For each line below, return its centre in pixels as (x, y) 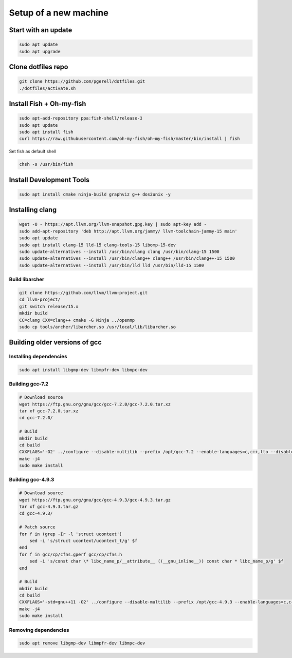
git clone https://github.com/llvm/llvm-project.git (83, 293)
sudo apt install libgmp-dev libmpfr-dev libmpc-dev (83, 370)
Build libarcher (27, 279)
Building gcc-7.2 (29, 384)
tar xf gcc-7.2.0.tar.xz (49, 411)
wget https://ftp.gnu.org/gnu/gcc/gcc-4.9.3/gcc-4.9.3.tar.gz (95, 500)
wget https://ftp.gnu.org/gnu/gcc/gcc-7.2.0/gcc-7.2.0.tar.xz (95, 404)
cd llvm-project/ (40, 300)
